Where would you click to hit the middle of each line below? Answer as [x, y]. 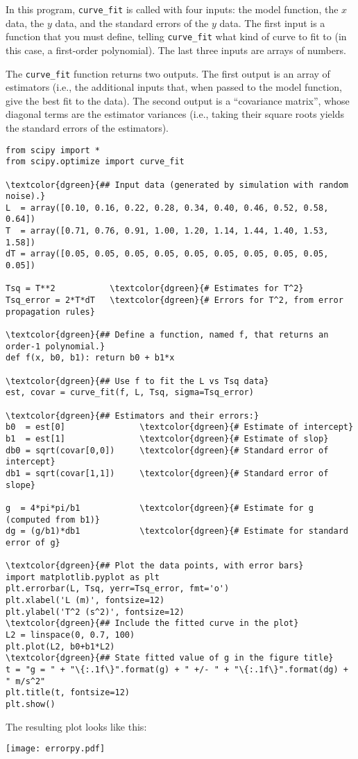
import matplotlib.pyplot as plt [83, 577]
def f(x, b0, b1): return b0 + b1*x [90, 358]
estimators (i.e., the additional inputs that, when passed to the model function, [174, 87]
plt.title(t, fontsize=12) [68, 693]
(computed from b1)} [53, 520]
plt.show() [31, 705]
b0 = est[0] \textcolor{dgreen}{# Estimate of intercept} [180, 427]
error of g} [33, 542]
